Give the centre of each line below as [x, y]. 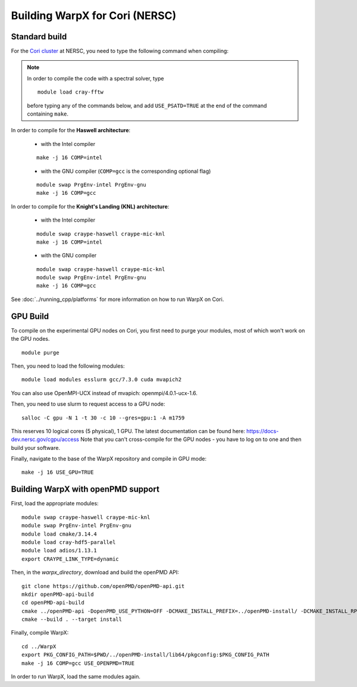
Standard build [39, 37]
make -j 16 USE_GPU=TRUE [58, 472]
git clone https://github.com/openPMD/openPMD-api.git [103, 586]
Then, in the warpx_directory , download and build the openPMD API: [95, 573]
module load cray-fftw [71, 92]
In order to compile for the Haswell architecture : [71, 130]
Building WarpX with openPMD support [85, 489]
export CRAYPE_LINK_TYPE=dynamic [70, 559]
